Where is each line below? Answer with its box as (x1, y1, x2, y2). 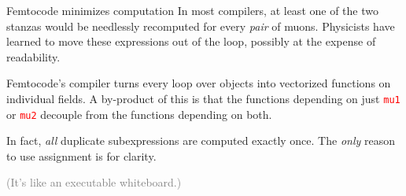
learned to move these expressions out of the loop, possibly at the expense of (6, 33, 376, 50)
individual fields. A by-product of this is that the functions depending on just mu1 (6, 90, 400, 106)
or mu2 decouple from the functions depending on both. (6, 105, 272, 122)
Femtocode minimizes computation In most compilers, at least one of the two (6, 2, 378, 18)
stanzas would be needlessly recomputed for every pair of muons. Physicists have (6, 17, 395, 34)
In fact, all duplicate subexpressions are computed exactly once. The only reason (6, 132, 395, 149)
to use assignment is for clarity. (6, 147, 157, 164)
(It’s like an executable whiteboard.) (6, 174, 182, 190)
